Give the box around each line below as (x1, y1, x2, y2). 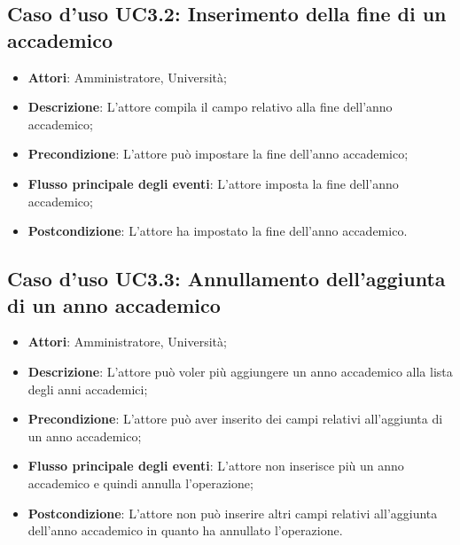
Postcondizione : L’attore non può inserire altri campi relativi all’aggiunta (27, 503, 438, 522)
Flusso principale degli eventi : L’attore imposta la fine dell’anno (27, 174, 399, 192)
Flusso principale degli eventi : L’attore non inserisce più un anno (27, 456, 404, 475)
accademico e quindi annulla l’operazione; (27, 473, 253, 492)
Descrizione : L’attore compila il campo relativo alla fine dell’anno (27, 97, 393, 116)
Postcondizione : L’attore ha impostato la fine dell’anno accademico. (27, 222, 408, 240)
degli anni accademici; (27, 379, 148, 398)
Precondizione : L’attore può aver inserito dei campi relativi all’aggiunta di (27, 409, 443, 428)
